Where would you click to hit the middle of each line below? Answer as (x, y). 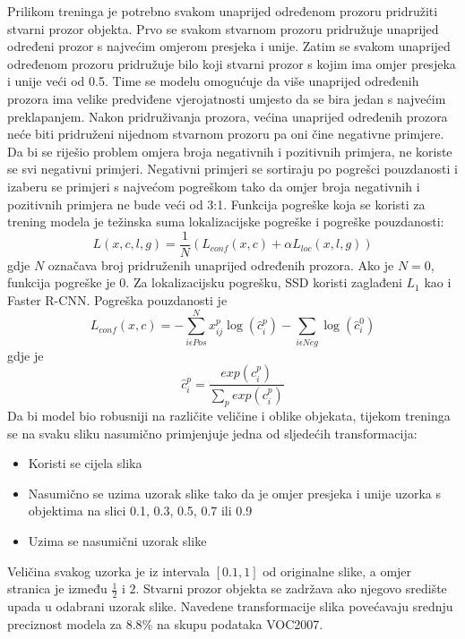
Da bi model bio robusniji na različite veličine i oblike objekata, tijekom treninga (229, 415)
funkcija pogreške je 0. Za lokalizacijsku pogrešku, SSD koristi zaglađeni (205, 282)
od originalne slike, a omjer (337, 571)
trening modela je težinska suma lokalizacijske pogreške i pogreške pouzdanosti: (226, 222)
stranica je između (57, 588)
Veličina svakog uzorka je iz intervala (109, 571)
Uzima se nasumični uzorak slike (117, 540)
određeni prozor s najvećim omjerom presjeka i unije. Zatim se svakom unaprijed (229, 46)
